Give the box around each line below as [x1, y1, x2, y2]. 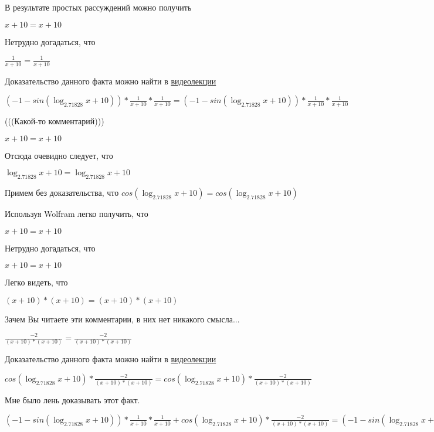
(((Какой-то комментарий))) [5, 115, 104, 127]
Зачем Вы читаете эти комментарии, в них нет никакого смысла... [5, 312, 240, 325]
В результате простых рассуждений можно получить [5, 1, 192, 13]
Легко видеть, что [5, 276, 68, 288]
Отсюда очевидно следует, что [5, 149, 113, 161]
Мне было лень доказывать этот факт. [5, 394, 140, 406]
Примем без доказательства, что [5, 186, 119, 199]
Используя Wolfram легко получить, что [5, 208, 148, 220]
